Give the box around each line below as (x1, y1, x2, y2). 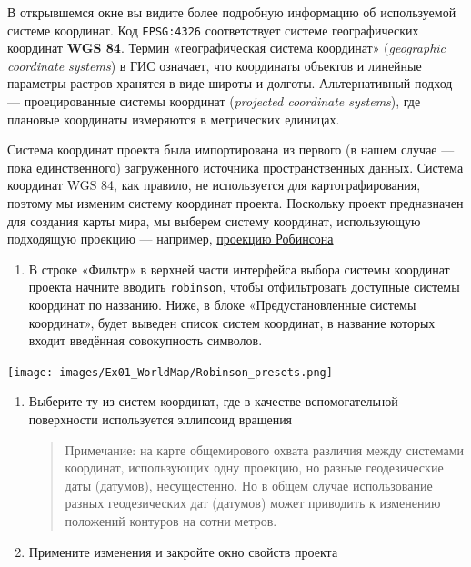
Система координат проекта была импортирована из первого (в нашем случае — (7, 140, 455, 159)
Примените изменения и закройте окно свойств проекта (28, 542, 338, 561)
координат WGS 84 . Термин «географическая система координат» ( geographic (7, 38, 446, 57)
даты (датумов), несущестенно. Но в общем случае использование (65, 475, 433, 494)
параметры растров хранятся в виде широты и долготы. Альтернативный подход (7, 74, 453, 93)
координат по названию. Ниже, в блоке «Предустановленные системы (28, 295, 416, 314)
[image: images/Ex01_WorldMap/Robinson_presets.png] (7, 365, 333, 379)
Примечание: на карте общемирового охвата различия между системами (65, 440, 465, 459)
